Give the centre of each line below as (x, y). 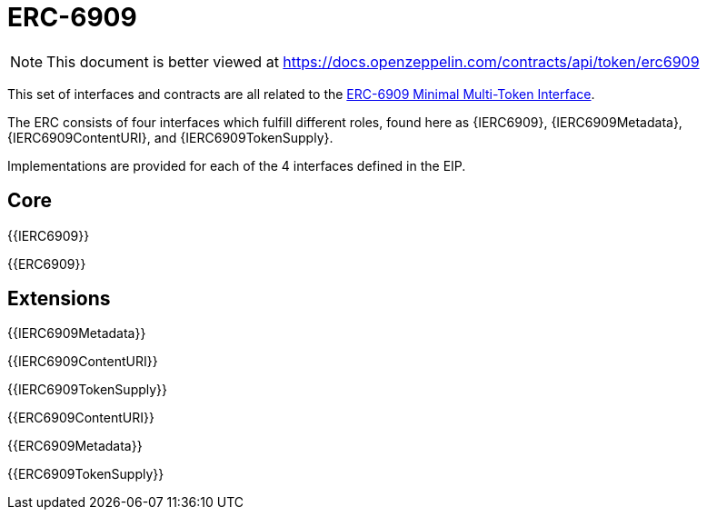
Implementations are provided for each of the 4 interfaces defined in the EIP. (237, 165)
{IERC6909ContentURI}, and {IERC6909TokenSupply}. (170, 137)
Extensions (59, 299)
